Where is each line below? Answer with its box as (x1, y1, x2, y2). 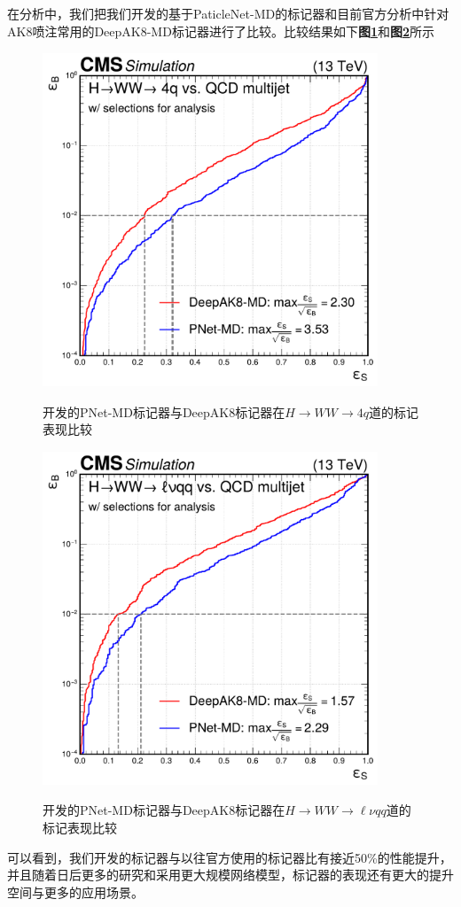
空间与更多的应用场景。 (7, 882, 144, 901)
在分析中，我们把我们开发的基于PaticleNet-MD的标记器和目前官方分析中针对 (7, 4, 449, 22)
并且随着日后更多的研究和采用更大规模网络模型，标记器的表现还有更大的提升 (7, 865, 454, 884)
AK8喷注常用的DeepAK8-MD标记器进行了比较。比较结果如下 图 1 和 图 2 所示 (7, 21, 435, 40)
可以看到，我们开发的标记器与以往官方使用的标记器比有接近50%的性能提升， (7, 848, 452, 866)
